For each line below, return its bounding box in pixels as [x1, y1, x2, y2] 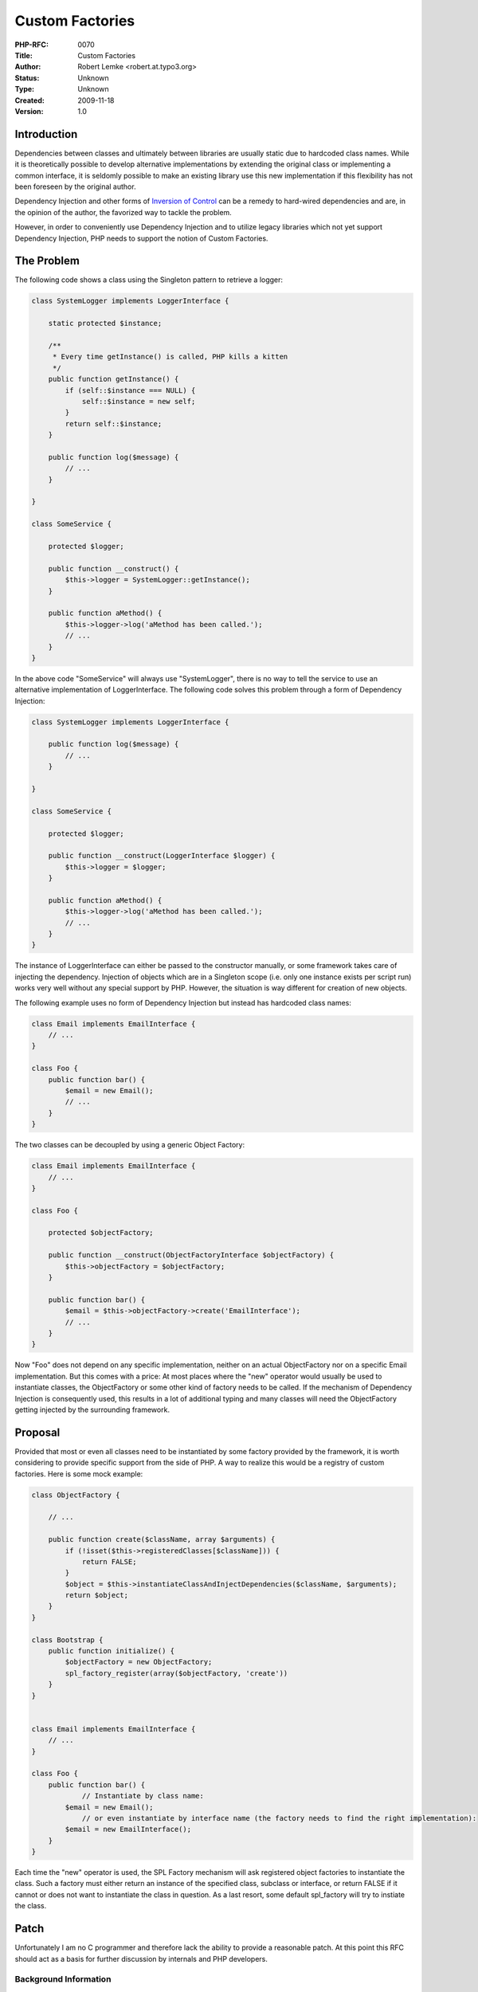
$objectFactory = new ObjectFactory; [65, 1657, 213, 1667]
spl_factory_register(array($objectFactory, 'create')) [65, 1668, 288, 1677]
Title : [14, 50, 33, 60]
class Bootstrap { [31, 1635, 104, 1645]
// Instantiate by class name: [81, 1791, 205, 1801]
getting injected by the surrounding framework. [14, 1405, 170, 1414]
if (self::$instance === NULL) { [65, 386, 196, 394]
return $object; [65, 1590, 129, 1600]
